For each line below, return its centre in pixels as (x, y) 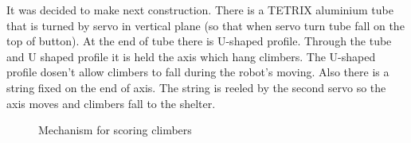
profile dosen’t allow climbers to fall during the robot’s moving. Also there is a (198, 72)
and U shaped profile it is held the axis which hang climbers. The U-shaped (191, 56)
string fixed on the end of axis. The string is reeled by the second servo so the (196, 87)
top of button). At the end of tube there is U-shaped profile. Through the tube (199, 41)
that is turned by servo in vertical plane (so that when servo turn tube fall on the (205, 25)
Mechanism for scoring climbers (115, 130)
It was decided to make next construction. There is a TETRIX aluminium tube (200, 10)
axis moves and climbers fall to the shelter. (111, 103)
